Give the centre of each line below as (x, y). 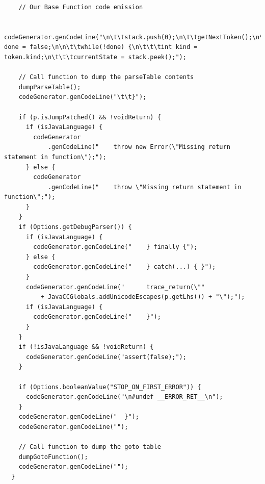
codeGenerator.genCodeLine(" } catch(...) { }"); (125, 267)
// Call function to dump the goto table (90, 447)
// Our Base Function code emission (81, 7)
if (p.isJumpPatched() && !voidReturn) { (90, 117)
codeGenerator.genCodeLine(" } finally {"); (115, 247)
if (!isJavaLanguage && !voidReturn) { (86, 347)
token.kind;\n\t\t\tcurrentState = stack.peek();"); (95, 57)
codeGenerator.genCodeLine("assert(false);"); (106, 357)
